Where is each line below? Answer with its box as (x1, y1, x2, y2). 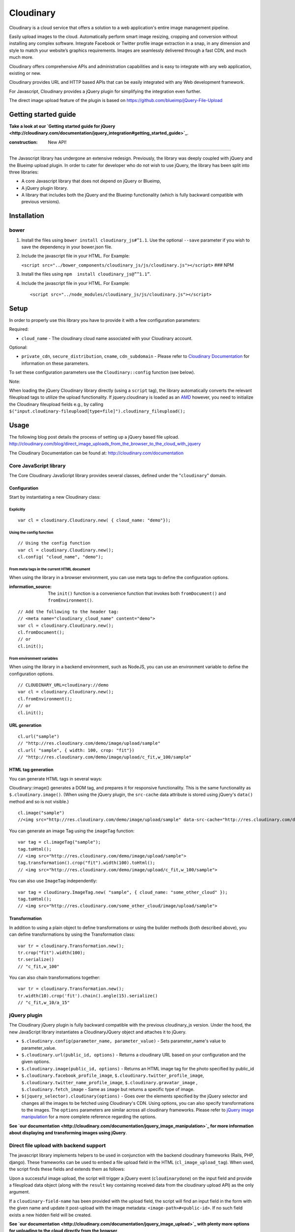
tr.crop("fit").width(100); (18, 950, 86, 956)
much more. (9, 54, 34, 60)
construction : (9, 139, 38, 145)
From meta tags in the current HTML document (9, 567, 90, 572)
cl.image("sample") (18, 810, 65, 816)
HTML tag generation (9, 767, 54, 773)
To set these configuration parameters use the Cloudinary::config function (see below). (9, 370, 195, 376)
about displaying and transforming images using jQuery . (9, 1130, 127, 1136)
